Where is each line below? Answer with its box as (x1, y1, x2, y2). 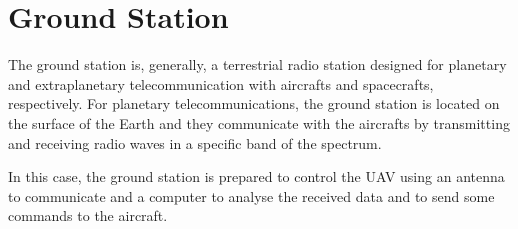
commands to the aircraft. (8, 205, 168, 226)
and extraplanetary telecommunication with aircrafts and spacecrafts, (8, 73, 434, 94)
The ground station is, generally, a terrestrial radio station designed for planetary (8, 54, 507, 75)
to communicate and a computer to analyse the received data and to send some (8, 185, 495, 206)
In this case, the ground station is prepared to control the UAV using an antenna (8, 166, 505, 187)
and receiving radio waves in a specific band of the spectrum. (8, 132, 382, 153)
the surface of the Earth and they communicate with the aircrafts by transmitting (8, 112, 510, 133)
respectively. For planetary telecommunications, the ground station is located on (8, 93, 500, 114)
